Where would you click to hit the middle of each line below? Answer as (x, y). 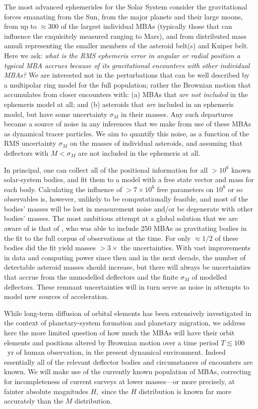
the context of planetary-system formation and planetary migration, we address (125, 323)
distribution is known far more (185, 391)
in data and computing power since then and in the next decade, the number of (125, 257)
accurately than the (34, 401)
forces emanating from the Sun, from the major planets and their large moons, (124, 16)
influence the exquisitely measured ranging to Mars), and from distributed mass (125, 36)
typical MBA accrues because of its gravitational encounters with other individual (127, 65)
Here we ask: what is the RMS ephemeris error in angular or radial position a (122, 55)
